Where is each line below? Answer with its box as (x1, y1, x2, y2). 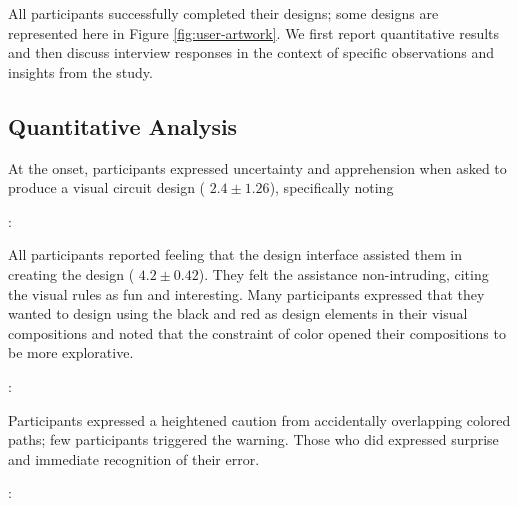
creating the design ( (8, 263, 135, 284)
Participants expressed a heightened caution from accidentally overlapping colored (8, 409, 511, 430)
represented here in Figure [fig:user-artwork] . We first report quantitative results (8, 22, 500, 43)
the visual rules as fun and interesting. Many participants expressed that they (8, 283, 485, 304)
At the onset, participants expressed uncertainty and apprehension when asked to (8, 157, 507, 178)
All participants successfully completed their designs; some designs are (8, 3, 439, 23)
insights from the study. (8, 61, 153, 82)
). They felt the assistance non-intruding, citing (198, 263, 489, 284)
